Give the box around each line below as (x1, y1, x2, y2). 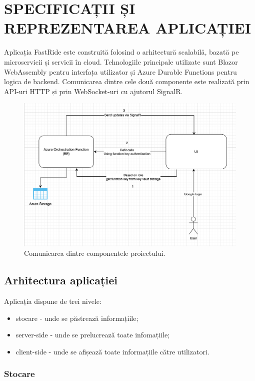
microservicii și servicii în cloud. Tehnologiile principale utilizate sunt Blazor (4, 56, 238, 67)
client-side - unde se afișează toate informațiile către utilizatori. (15, 346, 209, 356)
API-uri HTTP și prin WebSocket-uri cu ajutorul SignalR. (4, 86, 183, 96)
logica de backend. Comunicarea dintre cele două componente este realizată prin (4, 76, 249, 87)
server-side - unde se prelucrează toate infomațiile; (15, 329, 169, 340)
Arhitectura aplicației (4, 272, 117, 288)
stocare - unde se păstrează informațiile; (15, 312, 138, 323)
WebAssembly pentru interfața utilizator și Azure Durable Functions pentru (4, 66, 237, 77)
